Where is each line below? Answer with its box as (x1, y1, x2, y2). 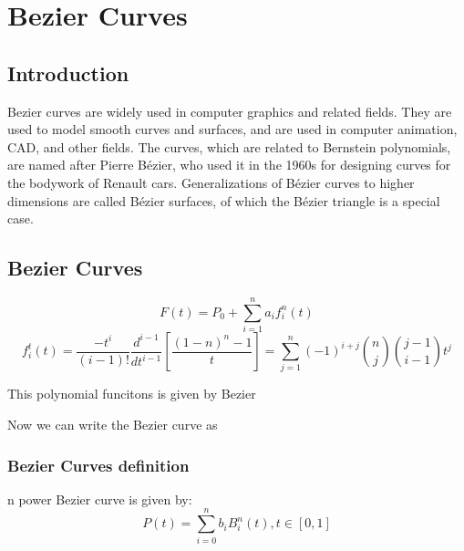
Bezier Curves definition (7, 453, 190, 476)
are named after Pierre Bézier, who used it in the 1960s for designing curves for (7, 155, 451, 174)
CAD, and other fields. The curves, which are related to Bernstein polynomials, (7, 137, 451, 156)
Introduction (7, 58, 129, 87)
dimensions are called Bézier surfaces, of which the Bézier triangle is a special (7, 191, 440, 210)
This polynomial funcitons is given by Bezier (7, 384, 256, 403)
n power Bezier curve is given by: (7, 489, 192, 508)
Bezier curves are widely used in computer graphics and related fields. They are (7, 101, 452, 120)
